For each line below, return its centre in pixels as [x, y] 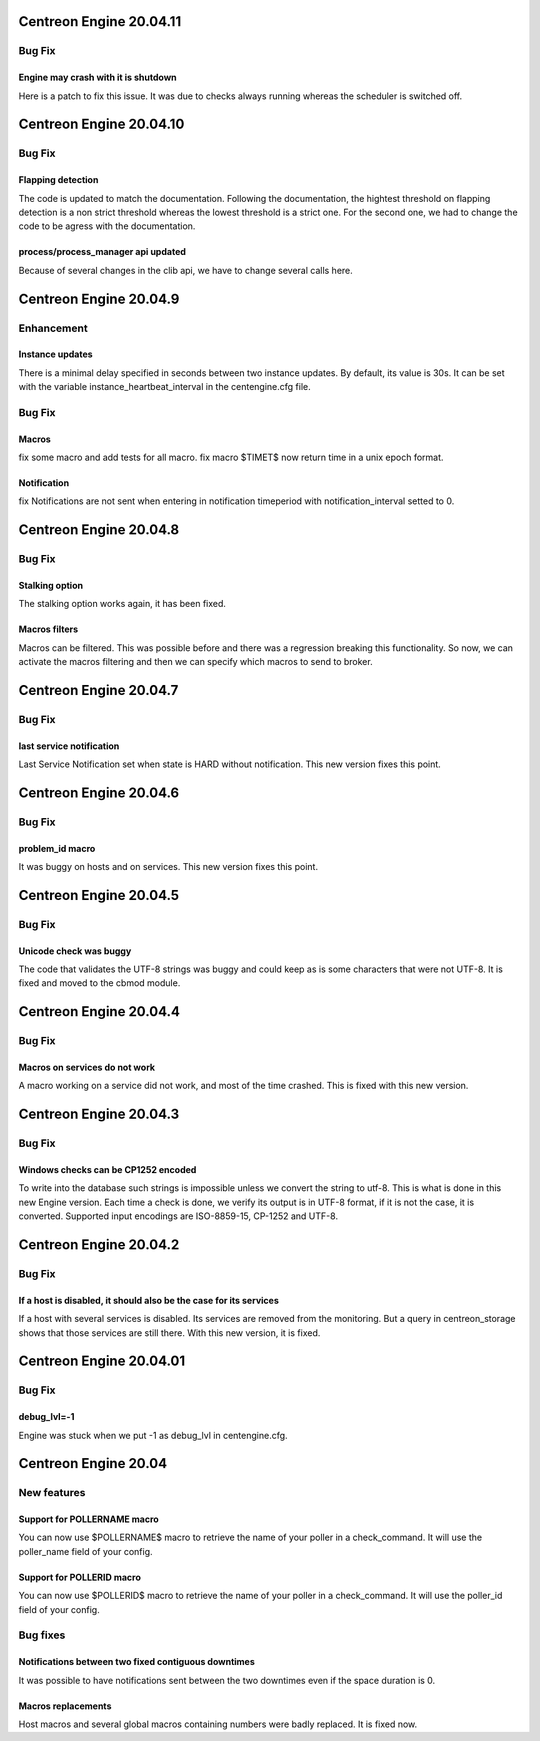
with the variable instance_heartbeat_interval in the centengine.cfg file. [165, 387]
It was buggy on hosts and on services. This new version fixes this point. [168, 867]
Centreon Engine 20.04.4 [99, 1011]
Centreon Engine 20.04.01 [102, 1361]
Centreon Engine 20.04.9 [99, 298]
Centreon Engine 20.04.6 [99, 792]
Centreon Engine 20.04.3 [99, 1114]
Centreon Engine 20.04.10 [101, 124]
